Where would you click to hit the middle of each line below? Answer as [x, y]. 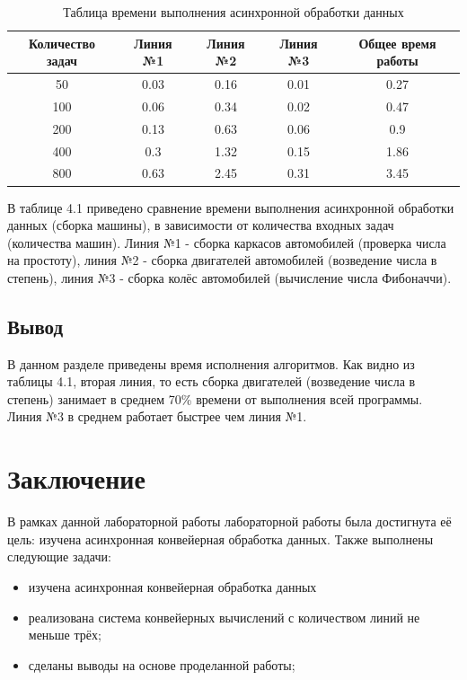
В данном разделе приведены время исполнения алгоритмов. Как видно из [211, 363]
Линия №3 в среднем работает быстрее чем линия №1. [157, 416]
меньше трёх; [65, 635]
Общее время [397, 43]
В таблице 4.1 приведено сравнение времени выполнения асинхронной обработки [231, 207]
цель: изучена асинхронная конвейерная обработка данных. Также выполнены [220, 539]
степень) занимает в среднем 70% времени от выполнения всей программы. [215, 398]
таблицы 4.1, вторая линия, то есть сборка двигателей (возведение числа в [211, 381]
